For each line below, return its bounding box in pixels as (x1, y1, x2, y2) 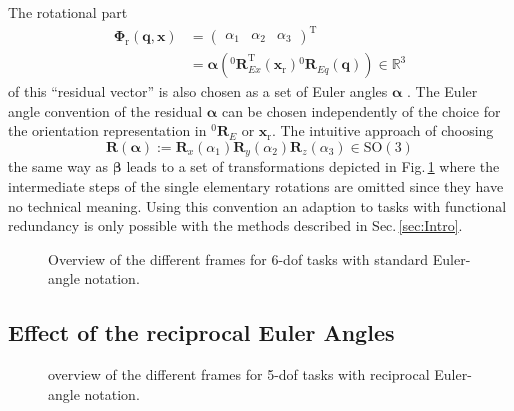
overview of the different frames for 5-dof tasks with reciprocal (48, 364, 430, 385)
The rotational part (8, 2, 128, 22)
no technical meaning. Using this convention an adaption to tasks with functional (8, 195, 507, 216)
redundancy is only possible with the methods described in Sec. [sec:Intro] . (8, 215, 463, 236)
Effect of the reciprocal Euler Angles (8, 317, 395, 348)
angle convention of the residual (8, 100, 203, 121)
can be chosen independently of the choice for (221, 100, 501, 121)
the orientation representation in (8, 120, 207, 141)
